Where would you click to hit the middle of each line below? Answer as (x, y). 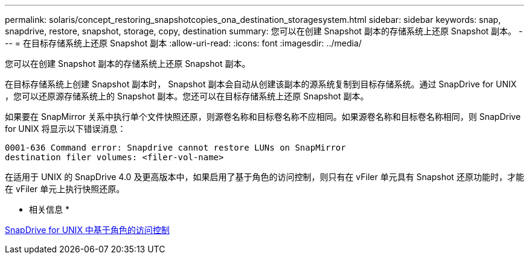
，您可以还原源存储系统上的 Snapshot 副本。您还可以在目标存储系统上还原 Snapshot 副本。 (187, 96)
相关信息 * (49, 209)
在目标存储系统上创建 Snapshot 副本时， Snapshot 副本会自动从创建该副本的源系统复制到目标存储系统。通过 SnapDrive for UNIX (261, 84)
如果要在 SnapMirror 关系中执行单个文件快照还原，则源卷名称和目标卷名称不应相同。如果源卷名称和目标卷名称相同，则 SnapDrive (263, 117)
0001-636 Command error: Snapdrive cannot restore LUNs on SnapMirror (175, 148)
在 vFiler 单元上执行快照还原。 (65, 189)
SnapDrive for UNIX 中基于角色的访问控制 (87, 230)
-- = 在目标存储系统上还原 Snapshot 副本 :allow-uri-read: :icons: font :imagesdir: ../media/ (183, 43)
